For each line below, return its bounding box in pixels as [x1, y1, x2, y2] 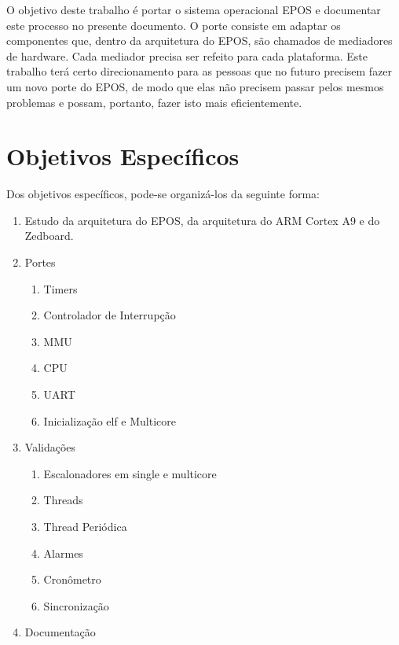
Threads [43, 492, 83, 508]
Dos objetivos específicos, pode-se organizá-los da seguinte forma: [6, 186, 320, 202]
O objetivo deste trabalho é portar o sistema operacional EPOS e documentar [6, 2, 381, 17]
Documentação [24, 624, 96, 640]
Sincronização [43, 597, 109, 614]
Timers [43, 280, 78, 297]
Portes [24, 254, 56, 271]
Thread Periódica [43, 518, 127, 534]
